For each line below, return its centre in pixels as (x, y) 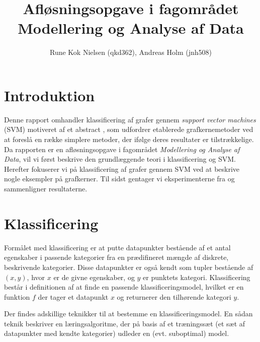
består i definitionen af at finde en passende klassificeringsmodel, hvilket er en (124, 287)
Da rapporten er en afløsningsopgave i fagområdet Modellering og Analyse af (122, 149)
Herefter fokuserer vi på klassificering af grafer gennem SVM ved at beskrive (122, 168)
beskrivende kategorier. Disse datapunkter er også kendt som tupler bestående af (129, 267)
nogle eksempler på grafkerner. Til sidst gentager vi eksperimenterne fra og (119, 179)
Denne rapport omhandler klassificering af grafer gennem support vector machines (130, 119)
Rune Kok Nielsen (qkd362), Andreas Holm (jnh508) (131, 52)
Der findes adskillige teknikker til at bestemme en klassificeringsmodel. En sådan (128, 314)
